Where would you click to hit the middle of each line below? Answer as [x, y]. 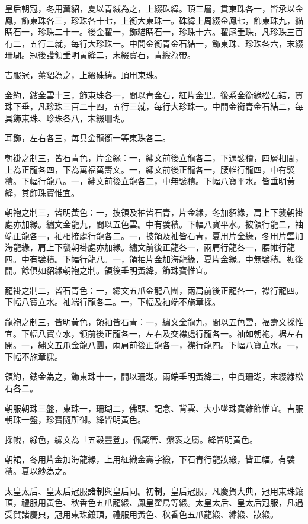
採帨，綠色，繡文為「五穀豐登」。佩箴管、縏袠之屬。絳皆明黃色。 [131, 439]
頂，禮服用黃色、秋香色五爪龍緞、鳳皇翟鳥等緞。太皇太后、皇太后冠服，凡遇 [154, 502]
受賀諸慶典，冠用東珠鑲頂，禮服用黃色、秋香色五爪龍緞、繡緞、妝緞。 [142, 514]
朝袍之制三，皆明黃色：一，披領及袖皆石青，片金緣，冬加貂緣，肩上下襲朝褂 [154, 212]
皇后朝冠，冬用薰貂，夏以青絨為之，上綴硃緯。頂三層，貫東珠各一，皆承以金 [154, 8]
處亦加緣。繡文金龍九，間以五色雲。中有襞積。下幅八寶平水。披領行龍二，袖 [154, 224]
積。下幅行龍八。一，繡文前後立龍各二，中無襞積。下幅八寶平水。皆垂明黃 [150, 181]
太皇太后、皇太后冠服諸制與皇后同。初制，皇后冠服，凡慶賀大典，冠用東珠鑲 [154, 491]
